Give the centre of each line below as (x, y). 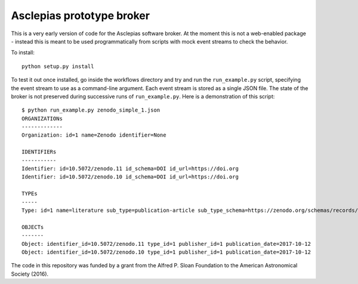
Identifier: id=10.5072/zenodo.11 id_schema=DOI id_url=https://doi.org (130, 169)
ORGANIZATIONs (42, 118)
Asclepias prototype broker (81, 16)
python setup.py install (58, 66)
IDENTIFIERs (39, 152)
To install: (23, 53)
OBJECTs (33, 227)
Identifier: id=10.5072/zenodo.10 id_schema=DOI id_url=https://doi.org (130, 177)
